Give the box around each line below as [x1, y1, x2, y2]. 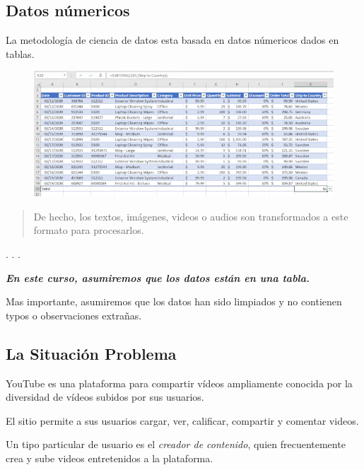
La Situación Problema [6, 342, 177, 364]
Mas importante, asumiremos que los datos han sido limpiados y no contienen [6, 294, 342, 309]
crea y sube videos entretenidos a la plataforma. [6, 450, 213, 465]
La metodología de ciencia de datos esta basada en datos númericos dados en [6, 33, 339, 47]
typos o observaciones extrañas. [6, 307, 142, 322]
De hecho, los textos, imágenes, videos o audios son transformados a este [33, 208, 348, 223]
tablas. [6, 46, 35, 61]
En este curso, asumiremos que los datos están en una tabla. [6, 270, 310, 285]
